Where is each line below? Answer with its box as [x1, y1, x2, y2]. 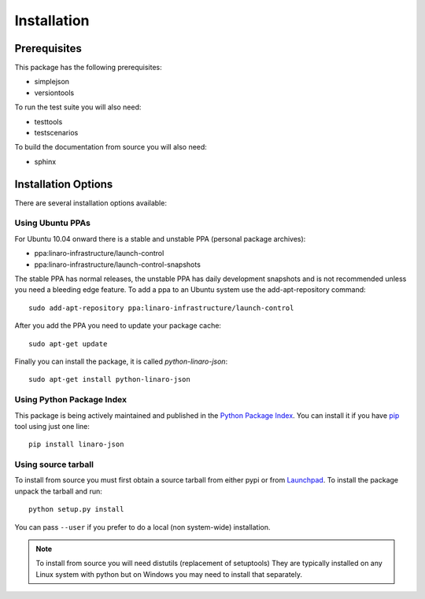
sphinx [34, 157, 57, 166]
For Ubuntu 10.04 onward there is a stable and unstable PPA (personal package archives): [14, 234, 306, 243]
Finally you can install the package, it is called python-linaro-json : [14, 357, 228, 366]
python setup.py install [28, 505, 124, 514]
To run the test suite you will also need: [14, 102, 142, 112]
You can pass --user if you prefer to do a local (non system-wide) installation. [14, 522, 271, 531]
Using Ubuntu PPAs [14, 217, 91, 228]
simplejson [34, 77, 70, 87]
